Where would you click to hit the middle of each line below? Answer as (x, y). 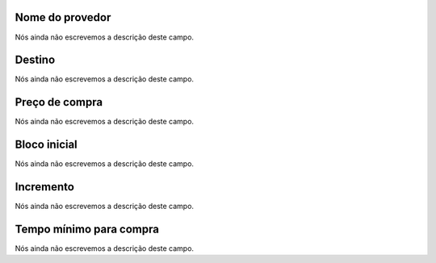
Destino (35, 60)
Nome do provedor (63, 17)
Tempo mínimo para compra (87, 229)
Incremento (44, 187)
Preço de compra (59, 102)
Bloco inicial (46, 145)
